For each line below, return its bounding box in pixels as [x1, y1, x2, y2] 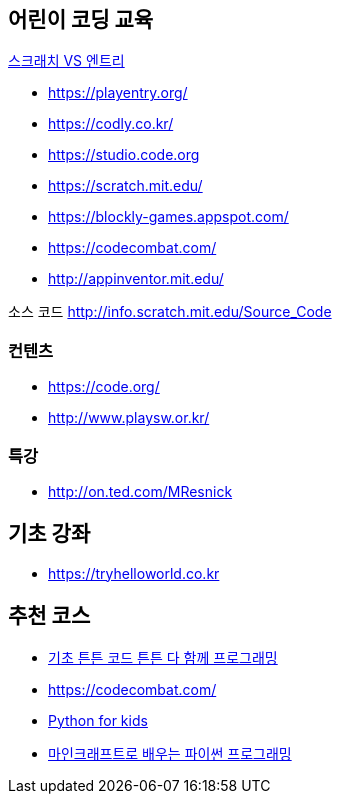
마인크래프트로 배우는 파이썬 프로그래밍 [48, 744, 292, 762]
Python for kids [48, 711, 148, 729]
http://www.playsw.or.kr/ [48, 409, 210, 427]
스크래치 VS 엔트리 [8, 52, 125, 70]
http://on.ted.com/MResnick [48, 482, 233, 500]
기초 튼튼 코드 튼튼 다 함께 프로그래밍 [48, 648, 278, 666]
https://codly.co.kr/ [48, 115, 174, 133]
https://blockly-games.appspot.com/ [48, 208, 289, 226]
